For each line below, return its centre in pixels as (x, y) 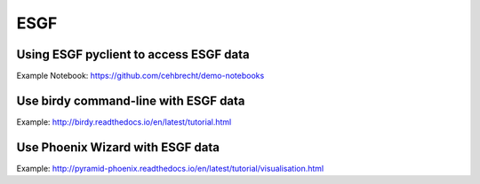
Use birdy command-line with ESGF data (131, 100)
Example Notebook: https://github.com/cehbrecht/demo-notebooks (140, 76)
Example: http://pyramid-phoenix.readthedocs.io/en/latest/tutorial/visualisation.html (170, 168)
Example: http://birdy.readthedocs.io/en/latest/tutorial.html (124, 122)
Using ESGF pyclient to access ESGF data (133, 54)
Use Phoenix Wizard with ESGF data (118, 147)
